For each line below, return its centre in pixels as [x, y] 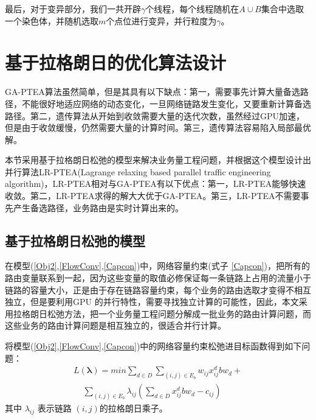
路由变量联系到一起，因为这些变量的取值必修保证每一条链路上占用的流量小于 [158, 278]
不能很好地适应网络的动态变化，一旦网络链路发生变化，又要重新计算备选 [166, 103]
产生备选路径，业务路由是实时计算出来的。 [98, 207]
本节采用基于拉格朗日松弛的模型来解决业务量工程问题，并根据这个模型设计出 [158, 160]
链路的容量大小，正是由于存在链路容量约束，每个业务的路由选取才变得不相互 [158, 289]
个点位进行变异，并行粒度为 [161, 20]
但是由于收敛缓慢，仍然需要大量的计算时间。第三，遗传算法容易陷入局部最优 [158, 128]
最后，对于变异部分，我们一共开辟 [73, 9]
